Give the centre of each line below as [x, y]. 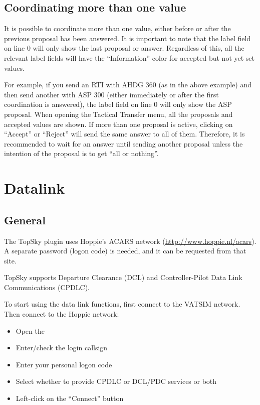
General [25, 220]
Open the [30, 330]
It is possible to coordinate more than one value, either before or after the [117, 28]
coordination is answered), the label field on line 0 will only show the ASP [118, 104]
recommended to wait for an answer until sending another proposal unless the [123, 143]
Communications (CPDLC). [47, 287]
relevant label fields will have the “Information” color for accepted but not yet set [129, 57]
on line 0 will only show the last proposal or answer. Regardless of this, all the [124, 48]
